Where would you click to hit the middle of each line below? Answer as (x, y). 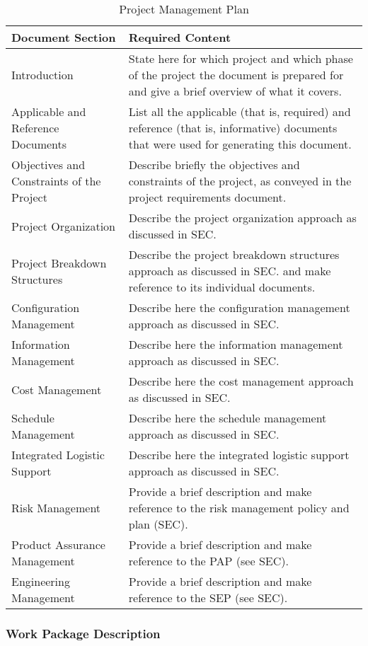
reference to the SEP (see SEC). (208, 598)
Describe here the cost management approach (241, 381)
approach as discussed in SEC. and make (230, 271)
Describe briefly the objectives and (214, 165)
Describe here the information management (236, 344)
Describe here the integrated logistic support (239, 455)
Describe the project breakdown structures (234, 254)
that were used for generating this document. (240, 144)
